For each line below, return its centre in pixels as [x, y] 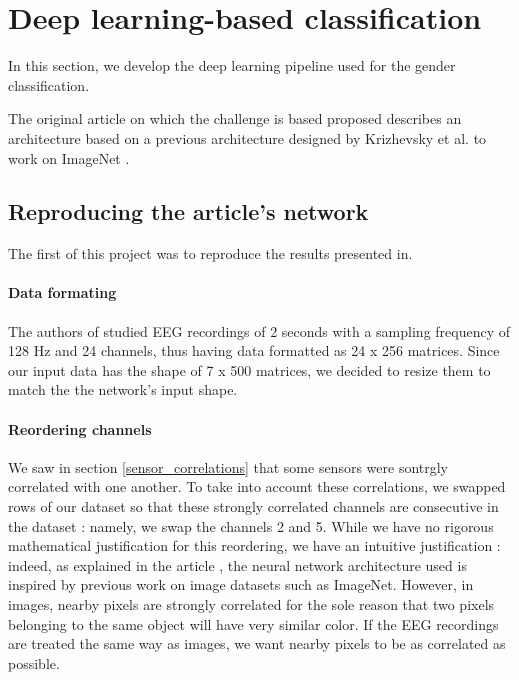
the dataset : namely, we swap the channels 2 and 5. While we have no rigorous [251, 525]
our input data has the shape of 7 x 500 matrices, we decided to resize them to [249, 369]
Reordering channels [80, 428]
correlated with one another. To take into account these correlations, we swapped [257, 486]
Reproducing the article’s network [188, 211]
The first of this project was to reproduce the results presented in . [210, 253]
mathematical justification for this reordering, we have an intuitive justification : [254, 545]
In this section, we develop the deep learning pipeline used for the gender [232, 65]
